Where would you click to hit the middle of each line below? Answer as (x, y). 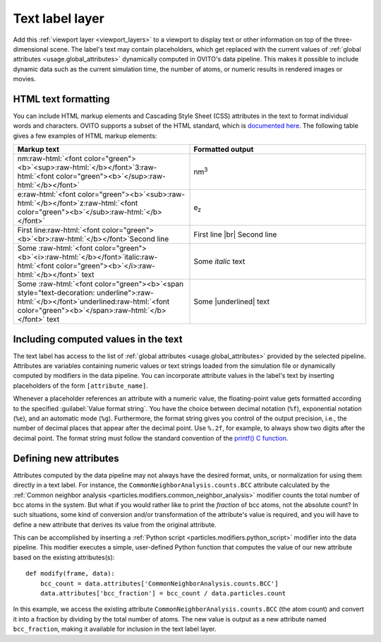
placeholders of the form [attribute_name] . (80, 386)
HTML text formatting (61, 99)
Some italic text (219, 261)
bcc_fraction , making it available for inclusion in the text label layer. (115, 629)
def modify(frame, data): (71, 573)
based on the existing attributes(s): (64, 557)
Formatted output (224, 150)
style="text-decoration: (56, 293)
